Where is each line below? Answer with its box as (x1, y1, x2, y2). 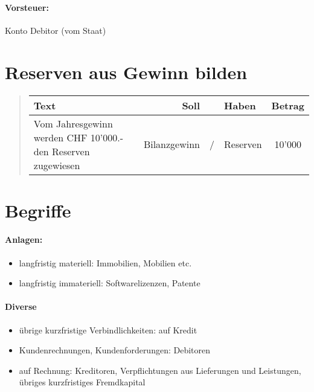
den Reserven (33, 144, 90, 158)
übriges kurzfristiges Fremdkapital (19, 376, 146, 388)
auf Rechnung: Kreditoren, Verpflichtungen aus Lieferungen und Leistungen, (19, 364, 301, 376)
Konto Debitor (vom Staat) (5, 24, 106, 36)
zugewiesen (33, 158, 80, 172)
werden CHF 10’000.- (33, 130, 124, 144)
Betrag (271, 98, 304, 112)
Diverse (5, 300, 37, 313)
